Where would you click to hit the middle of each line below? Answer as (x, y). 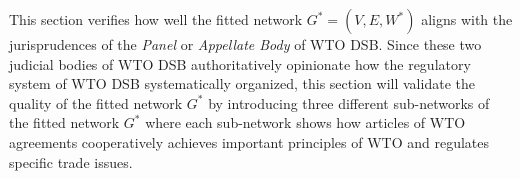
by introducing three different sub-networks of (349, 102)
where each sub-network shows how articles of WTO (305, 122)
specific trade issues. (71, 161)
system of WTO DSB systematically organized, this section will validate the (242, 83)
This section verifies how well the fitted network (156, 19)
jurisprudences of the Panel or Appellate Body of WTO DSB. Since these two (245, 44)
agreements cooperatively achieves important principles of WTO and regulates (249, 141)
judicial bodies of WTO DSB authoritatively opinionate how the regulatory (240, 63)
